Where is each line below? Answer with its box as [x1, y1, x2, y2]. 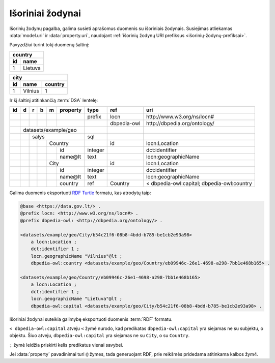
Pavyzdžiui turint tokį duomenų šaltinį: [9, 42, 90, 48]
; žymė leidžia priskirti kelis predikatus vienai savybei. [9, 342, 124, 348]
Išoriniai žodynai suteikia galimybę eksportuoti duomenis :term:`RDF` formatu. [9, 316, 173, 322]
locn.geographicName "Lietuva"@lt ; [31, 296, 122, 302]
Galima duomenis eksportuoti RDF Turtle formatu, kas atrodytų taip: [9, 190, 151, 196]
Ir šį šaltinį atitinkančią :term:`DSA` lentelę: [9, 97, 98, 103]
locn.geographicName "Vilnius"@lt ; [31, 253, 122, 259]
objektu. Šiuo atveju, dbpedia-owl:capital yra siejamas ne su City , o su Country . [9, 332, 190, 339]
